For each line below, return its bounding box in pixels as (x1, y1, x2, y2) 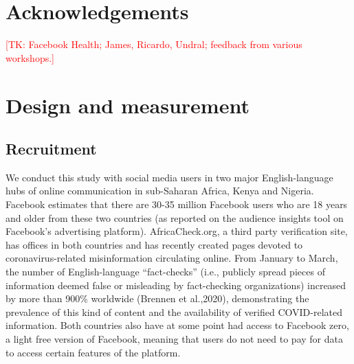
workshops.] (5, 50, 54, 65)
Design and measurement (5, 91, 250, 119)
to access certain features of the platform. (5, 345, 181, 359)
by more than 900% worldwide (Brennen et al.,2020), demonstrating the (5, 291, 309, 306)
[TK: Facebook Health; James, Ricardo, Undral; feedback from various (5, 37, 302, 52)
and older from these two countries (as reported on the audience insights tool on (5, 210, 344, 225)
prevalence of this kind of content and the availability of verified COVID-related (5, 304, 343, 319)
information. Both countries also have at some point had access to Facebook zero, (5, 318, 349, 332)
